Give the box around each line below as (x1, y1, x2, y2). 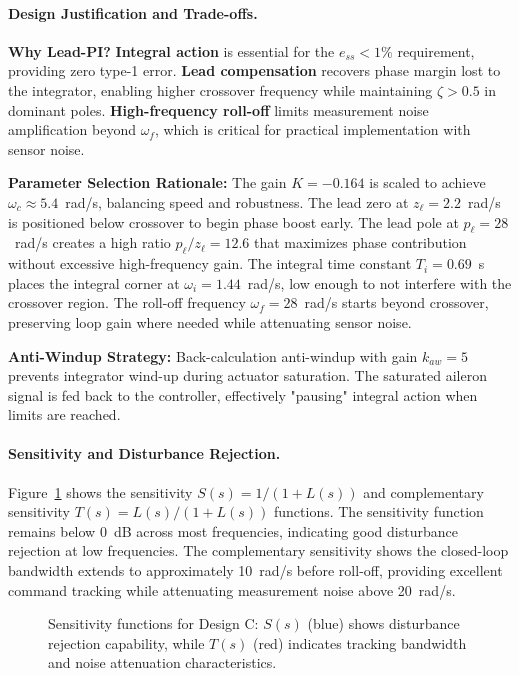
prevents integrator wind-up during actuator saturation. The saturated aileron (8, 365, 487, 386)
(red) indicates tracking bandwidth (252, 632, 467, 653)
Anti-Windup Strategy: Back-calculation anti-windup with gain (8, 345, 418, 366)
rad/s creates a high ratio (14, 232, 171, 253)
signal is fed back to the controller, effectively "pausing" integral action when (8, 384, 478, 405)
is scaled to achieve (369, 172, 486, 193)
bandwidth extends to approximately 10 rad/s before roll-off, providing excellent (8, 560, 503, 581)
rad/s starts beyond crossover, (304, 292, 489, 313)
